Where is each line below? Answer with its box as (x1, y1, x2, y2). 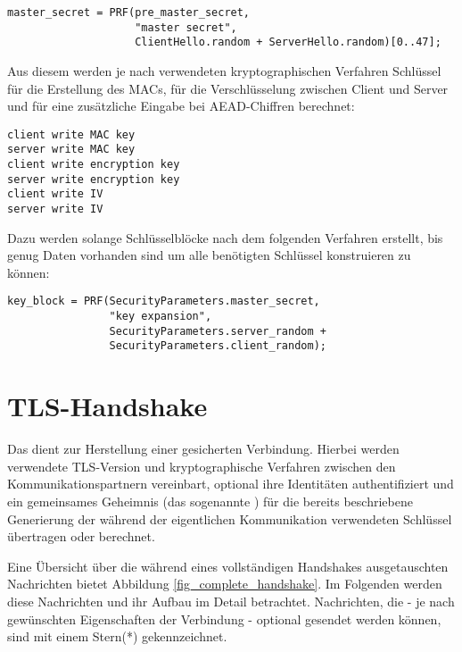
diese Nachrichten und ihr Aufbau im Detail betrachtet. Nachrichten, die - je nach (7, 591, 455, 610)
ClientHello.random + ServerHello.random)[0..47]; (135, 36, 441, 49)
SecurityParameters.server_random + (109, 324, 326, 338)
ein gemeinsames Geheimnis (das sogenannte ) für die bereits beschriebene (7, 492, 413, 510)
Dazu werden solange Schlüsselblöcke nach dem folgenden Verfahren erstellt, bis (7, 228, 443, 247)
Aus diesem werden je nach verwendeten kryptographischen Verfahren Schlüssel (7, 61, 441, 79)
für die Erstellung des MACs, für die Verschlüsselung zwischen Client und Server (7, 79, 449, 97)
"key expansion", (109, 310, 212, 323)
